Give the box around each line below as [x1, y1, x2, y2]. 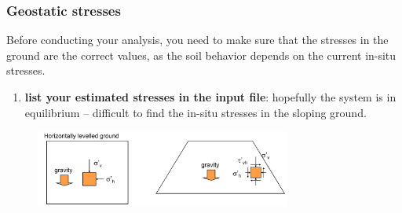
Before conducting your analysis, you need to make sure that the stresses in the [6, 31, 389, 48]
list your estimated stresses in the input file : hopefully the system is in [24, 89, 397, 105]
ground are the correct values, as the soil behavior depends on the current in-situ [6, 46, 397, 63]
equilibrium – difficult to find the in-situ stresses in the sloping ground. [24, 104, 367, 120]
